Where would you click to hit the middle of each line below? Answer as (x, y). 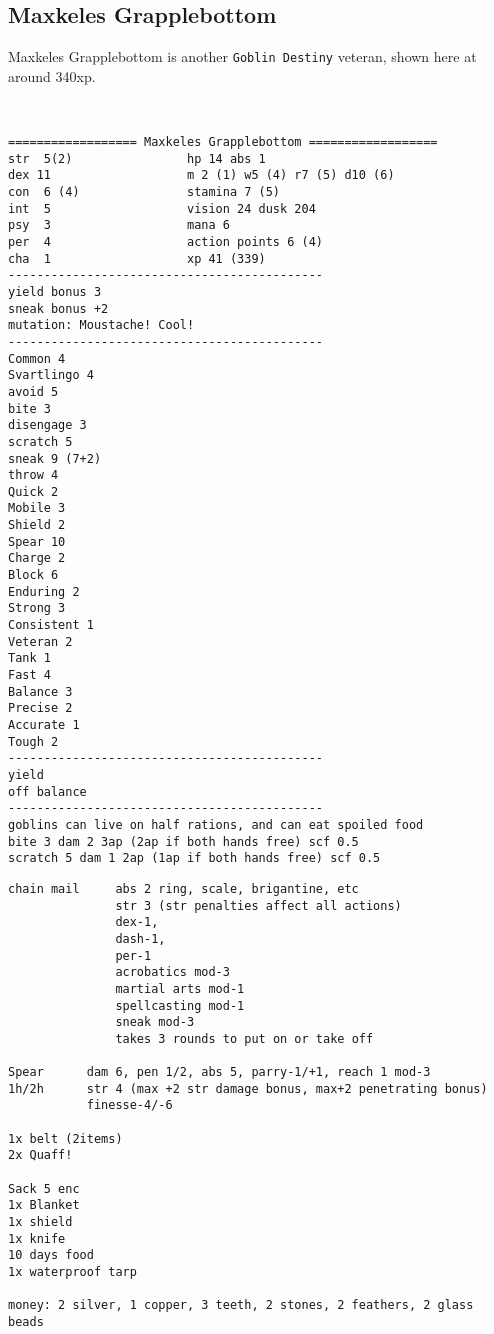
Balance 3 (40, 691)
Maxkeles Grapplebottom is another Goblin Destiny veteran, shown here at (242, 56)
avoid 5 (33, 391)
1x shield (40, 1222)
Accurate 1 (44, 725)
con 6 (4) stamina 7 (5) (144, 192)
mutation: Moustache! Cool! (101, 325)
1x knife (37, 1238)
